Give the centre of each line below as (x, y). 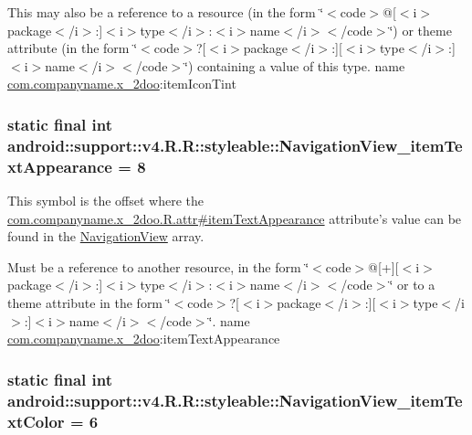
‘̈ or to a (412, 285)
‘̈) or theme (420, 30)
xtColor (36, 421)
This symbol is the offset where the (105, 201)
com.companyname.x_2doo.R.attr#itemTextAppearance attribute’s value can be (235, 218)
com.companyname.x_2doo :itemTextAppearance (144, 339)
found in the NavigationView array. (106, 236)
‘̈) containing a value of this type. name (295, 65)
